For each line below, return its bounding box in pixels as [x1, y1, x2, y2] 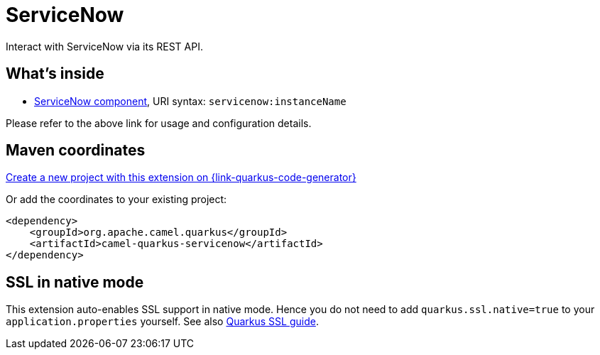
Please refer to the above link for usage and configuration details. [6, 116, 312, 129]
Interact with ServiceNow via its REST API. [6, 40, 203, 53]
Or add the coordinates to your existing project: [6, 193, 227, 206]
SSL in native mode [6, 273, 144, 291]
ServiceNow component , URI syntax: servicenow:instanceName [34, 94, 347, 107]
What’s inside [6, 65, 104, 83]
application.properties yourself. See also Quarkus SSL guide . [6, 315, 319, 328]
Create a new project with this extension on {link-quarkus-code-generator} [6, 171, 356, 184]
